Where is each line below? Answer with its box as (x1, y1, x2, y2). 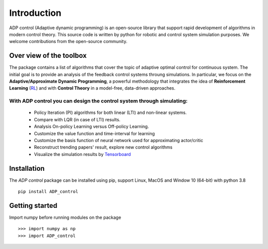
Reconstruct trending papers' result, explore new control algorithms (34, 144, 173, 150)
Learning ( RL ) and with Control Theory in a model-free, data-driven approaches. (9, 85, 176, 91)
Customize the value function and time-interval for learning (34, 130, 155, 136)
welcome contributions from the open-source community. (9, 39, 128, 45)
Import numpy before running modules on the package (9, 214, 122, 220)
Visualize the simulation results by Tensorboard (34, 151, 131, 157)
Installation (9, 164, 45, 173)
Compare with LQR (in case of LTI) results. (34, 116, 121, 122)
